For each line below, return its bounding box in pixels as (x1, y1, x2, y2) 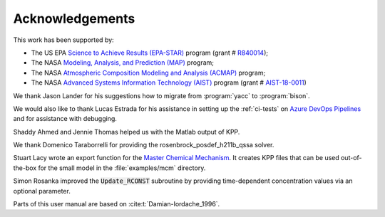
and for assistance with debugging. (13, 115, 117, 123)
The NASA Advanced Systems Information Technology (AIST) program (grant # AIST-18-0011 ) (31, 78, 307, 87)
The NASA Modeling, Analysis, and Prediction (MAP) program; (31, 58, 214, 67)
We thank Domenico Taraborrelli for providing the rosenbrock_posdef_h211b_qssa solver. (13, 141, 274, 149)
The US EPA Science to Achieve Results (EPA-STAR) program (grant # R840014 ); (31, 48, 269, 57)
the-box (13, 164, 37, 172)
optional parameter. (13, 186, 71, 195)
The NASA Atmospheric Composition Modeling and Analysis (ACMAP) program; (31, 68, 266, 77)
